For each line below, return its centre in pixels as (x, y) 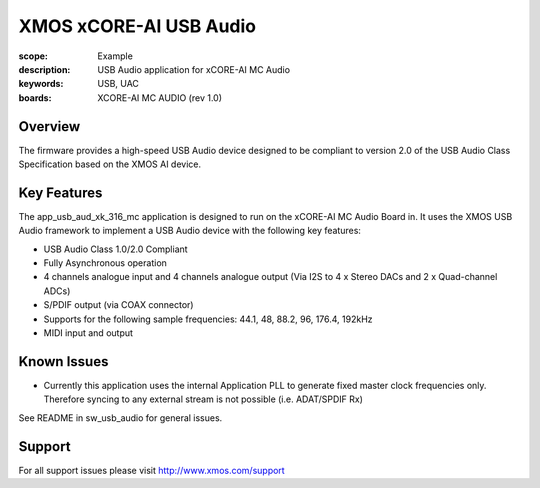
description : (44, 69)
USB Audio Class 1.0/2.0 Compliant (116, 249)
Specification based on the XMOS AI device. (110, 164)
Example (115, 56)
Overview (49, 126)
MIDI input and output (88, 333)
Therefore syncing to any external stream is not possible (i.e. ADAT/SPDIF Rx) (203, 399)
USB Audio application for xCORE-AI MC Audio (193, 69)
